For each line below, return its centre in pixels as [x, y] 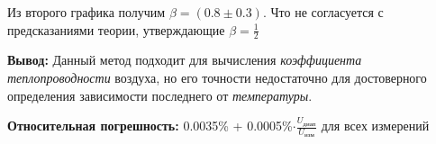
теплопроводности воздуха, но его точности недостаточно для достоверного [217, 78]
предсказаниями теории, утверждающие [116, 29]
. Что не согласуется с [323, 12]
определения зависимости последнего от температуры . [160, 95]
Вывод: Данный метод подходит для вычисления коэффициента [185, 60]
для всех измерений [375, 126]
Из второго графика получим [86, 12]
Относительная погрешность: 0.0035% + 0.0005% [150, 126]
